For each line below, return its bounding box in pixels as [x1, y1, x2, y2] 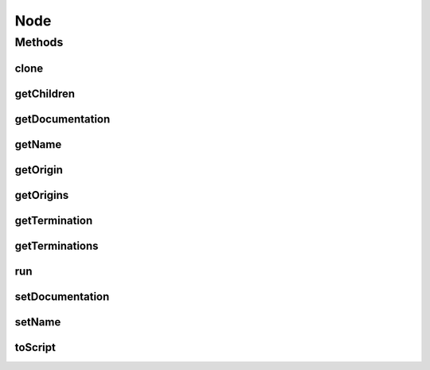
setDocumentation [14, 290, 110, 303]
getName [14, 138, 62, 151]
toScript [14, 341, 56, 354]
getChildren [14, 87, 76, 100]
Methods [14, 35, 64, 49]
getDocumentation [14, 112, 111, 126]
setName [14, 315, 61, 329]
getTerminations [14, 239, 99, 252]
